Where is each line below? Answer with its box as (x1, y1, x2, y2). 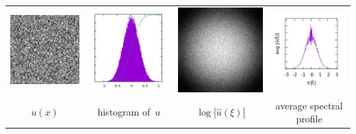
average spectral (275, 98, 343, 112)
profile (296, 111, 322, 126)
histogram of (97, 105, 151, 119)
